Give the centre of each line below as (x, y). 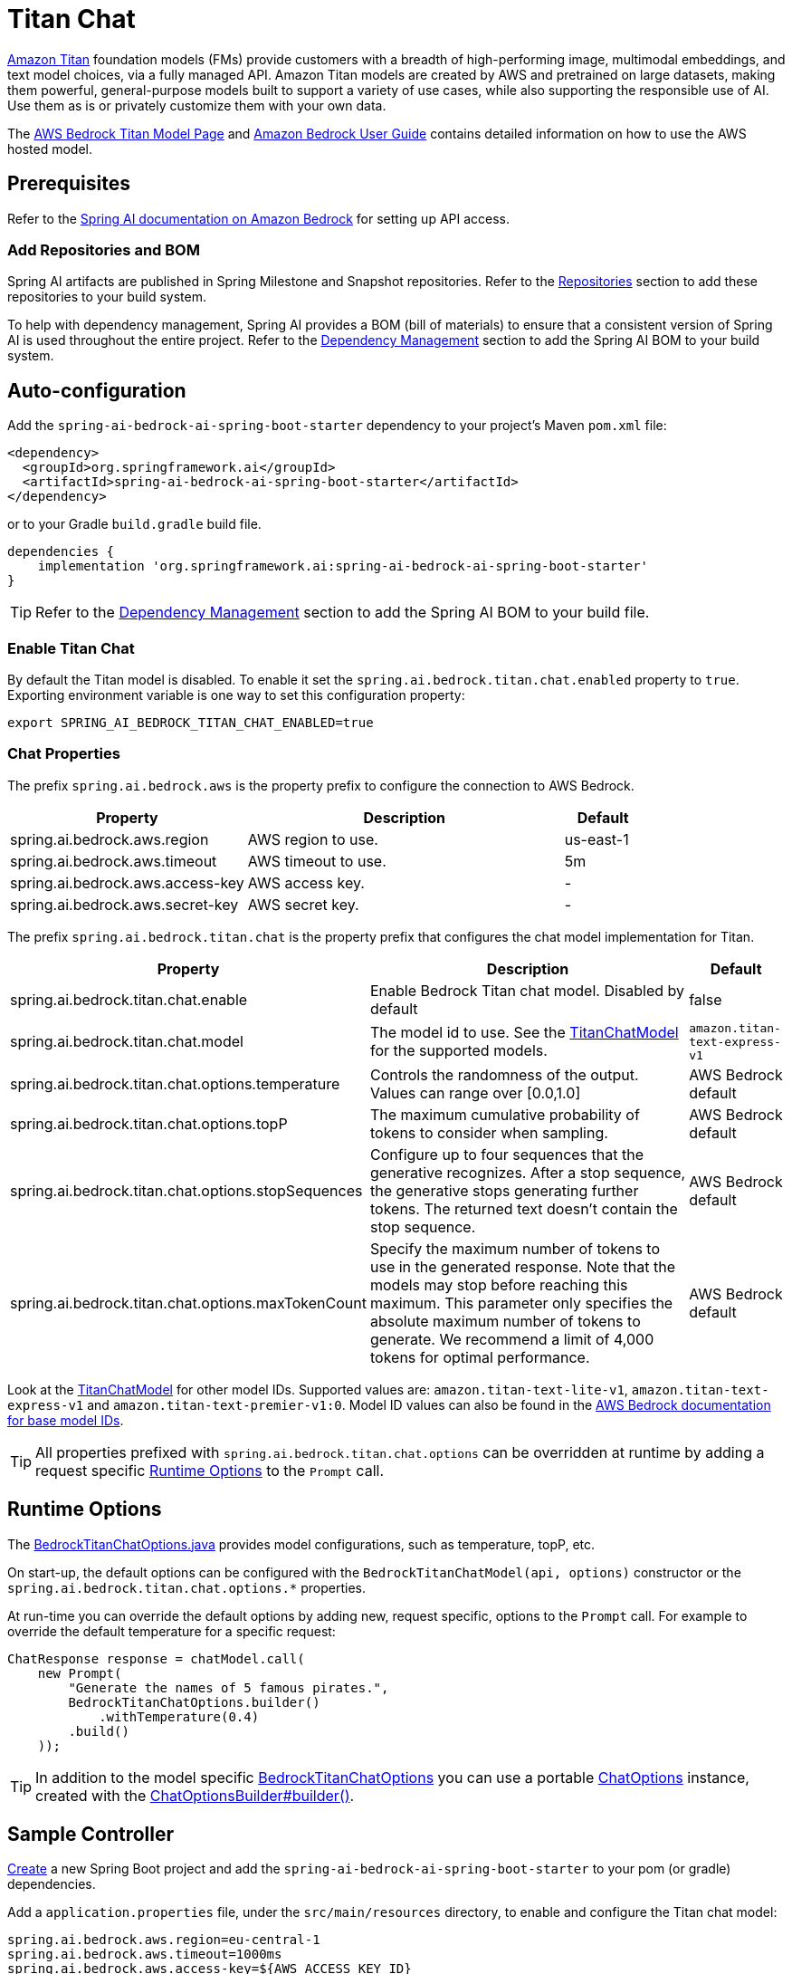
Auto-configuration (97, 390)
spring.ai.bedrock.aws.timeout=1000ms (145, 1955)
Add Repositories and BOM (104, 249)
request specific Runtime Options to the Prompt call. (210, 1470)
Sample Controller (91, 1834)
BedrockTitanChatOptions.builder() (194, 1702)
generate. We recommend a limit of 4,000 (512, 1339)
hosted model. (50, 149)
